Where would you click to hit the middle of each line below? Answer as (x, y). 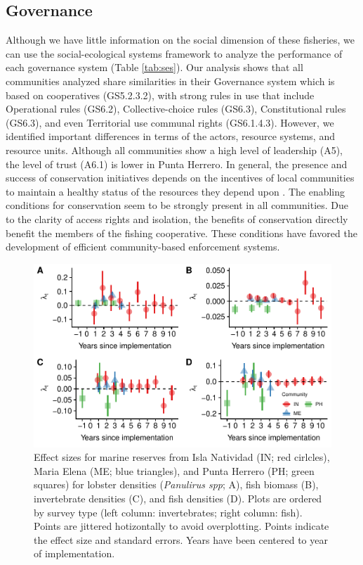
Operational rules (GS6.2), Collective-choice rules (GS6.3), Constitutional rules (176, 109)
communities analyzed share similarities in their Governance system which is (170, 81)
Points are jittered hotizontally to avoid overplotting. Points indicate (181, 526)
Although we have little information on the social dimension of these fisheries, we (180, 40)
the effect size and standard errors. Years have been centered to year (181, 539)
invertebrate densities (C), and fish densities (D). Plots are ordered (178, 498)
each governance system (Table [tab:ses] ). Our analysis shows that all (154, 67)
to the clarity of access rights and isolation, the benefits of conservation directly (177, 218)
